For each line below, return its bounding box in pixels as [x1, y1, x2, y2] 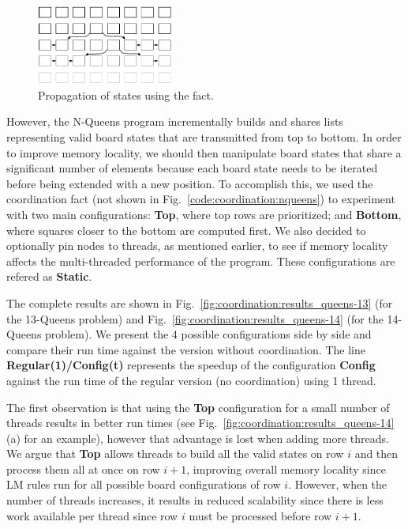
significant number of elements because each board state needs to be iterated [6, 160, 378, 176]
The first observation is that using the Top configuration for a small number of [6, 399, 390, 415]
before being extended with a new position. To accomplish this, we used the [6, 175, 373, 191]
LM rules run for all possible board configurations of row [6, 476, 281, 493]
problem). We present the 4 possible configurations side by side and [45, 326, 372, 342]
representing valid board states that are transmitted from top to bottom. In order [6, 129, 402, 145]
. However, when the [288, 476, 387, 493]
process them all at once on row [6, 460, 160, 477]
